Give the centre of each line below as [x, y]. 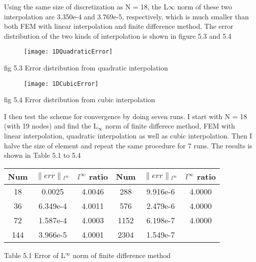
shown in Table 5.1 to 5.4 [42, 155]
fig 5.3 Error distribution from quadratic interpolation [86, 68]
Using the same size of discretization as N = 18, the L [86, 6]
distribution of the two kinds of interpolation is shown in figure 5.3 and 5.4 [118, 35]
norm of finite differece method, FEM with [170, 126]
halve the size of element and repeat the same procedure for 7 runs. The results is [128, 145]
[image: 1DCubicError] [61, 84]
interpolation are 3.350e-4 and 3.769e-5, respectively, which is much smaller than [127, 16]
